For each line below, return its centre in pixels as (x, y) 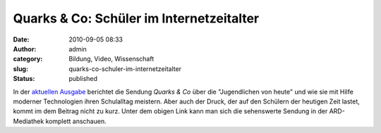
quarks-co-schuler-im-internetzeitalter (125, 69)
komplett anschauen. (76, 121)
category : (28, 59)
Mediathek (29, 121)
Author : (25, 49)
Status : (24, 79)
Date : (21, 39)
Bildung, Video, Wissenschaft (111, 59)
